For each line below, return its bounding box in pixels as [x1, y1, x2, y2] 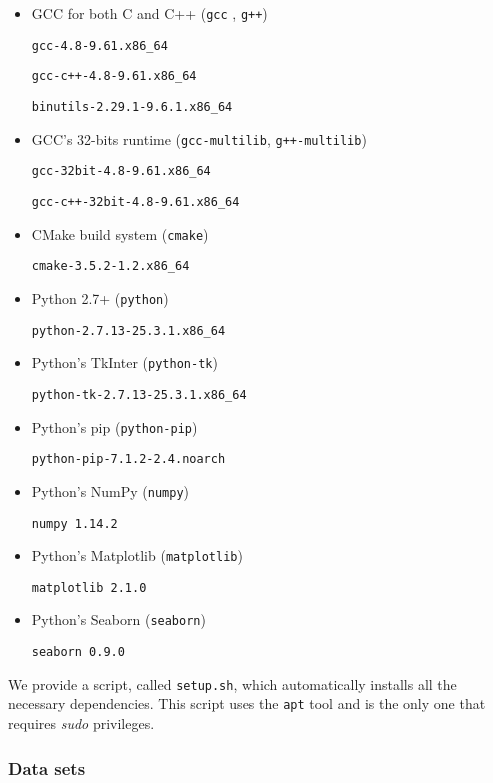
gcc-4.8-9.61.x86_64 [31, 38, 168, 53]
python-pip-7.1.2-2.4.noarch [31, 452, 226, 467]
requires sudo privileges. [8, 713, 155, 734]
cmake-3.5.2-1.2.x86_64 [31, 259, 190, 274]
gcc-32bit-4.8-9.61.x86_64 [31, 164, 211, 179]
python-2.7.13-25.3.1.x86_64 [31, 323, 226, 338]
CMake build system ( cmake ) [31, 223, 209, 244]
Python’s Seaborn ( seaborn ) [31, 609, 206, 630]
